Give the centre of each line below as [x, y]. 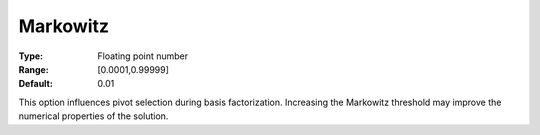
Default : [36, 84]
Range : [33, 69]
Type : [31, 56]
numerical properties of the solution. [93, 116]
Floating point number [143, 56]
